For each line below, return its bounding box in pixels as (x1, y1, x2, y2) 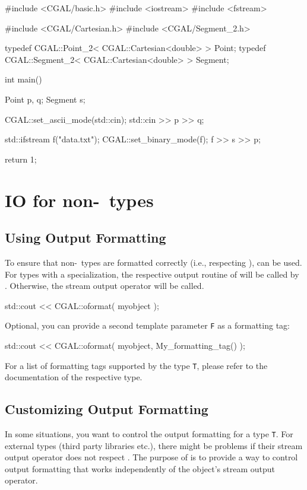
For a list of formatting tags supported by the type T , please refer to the (5, 359, 268, 371)
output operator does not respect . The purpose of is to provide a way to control (5, 451, 298, 463)
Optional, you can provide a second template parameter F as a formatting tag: (5, 319, 290, 332)
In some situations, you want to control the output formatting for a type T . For (5, 428, 293, 440)
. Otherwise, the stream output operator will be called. (5, 279, 204, 292)
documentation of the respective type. (5, 371, 143, 383)
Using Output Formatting (5, 228, 166, 247)
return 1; (5, 152, 37, 165)
